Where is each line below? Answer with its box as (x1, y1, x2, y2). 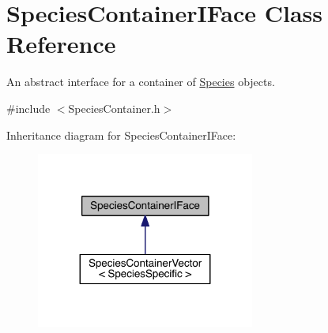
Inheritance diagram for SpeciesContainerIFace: (6, 126, 236, 143)
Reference (6, 28, 116, 60)
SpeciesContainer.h (68, 99, 160, 116)
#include (6, 99, 51, 116)
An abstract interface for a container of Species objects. (6, 73, 275, 90)
